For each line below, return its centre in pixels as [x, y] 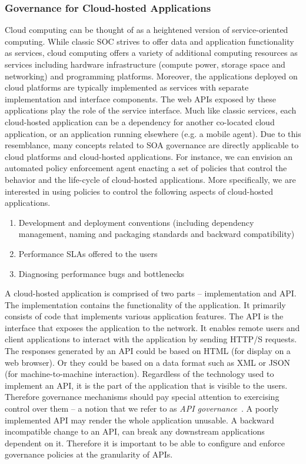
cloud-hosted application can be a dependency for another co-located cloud [140, 121]
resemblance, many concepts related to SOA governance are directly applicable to [152, 145]
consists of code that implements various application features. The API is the [144, 316]
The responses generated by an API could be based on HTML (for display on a [148, 351]
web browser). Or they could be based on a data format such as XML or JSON [148, 362]
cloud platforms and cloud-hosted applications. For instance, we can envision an [149, 156]
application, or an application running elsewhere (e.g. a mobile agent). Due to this [153, 133]
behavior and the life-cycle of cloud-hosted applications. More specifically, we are [150, 179]
